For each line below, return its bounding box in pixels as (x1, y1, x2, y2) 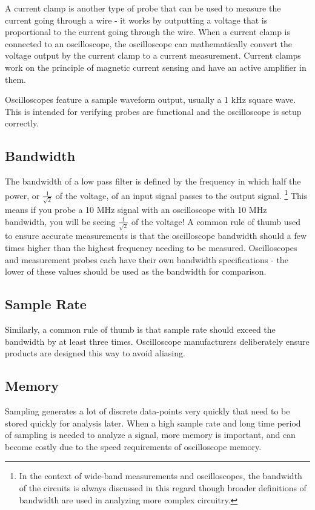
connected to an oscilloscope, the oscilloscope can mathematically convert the (5, 37, 292, 50)
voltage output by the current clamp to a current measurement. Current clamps (5, 49, 301, 62)
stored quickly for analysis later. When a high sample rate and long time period (5, 416, 301, 429)
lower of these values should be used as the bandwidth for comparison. (5, 265, 267, 278)
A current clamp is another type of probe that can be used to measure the (5, 2, 281, 14)
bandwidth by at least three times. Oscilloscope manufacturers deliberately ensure (5, 335, 310, 347)
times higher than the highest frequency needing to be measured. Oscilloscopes (5, 241, 297, 253)
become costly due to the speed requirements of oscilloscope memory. (5, 440, 262, 453)
